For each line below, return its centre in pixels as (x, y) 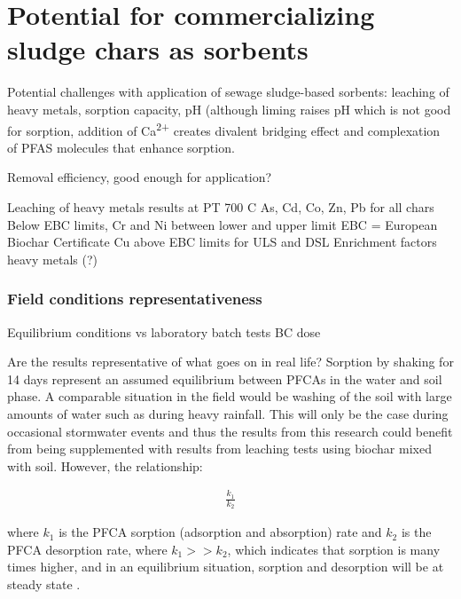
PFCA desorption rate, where (87, 549)
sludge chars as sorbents (158, 49)
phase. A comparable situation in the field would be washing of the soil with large (230, 396)
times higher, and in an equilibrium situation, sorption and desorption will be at (226, 567)
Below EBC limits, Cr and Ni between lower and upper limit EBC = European (223, 224)
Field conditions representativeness (135, 299)
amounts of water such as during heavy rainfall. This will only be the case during (228, 413)
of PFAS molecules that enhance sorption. (121, 147)
